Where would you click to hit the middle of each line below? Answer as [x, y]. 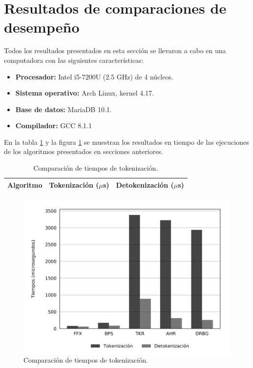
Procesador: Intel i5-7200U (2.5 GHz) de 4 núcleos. [94, 76]
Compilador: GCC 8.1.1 [54, 126]
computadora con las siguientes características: [74, 60]
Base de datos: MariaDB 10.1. [63, 109]
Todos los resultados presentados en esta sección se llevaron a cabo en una [115, 50]
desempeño [42, 27]
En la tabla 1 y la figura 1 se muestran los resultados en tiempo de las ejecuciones [126, 142]
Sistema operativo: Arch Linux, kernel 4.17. [85, 93]
